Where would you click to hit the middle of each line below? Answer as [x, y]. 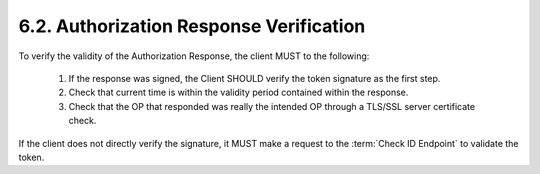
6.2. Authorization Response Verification [192, 26]
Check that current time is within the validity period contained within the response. [238, 92]
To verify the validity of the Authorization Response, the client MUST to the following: [194, 56]
